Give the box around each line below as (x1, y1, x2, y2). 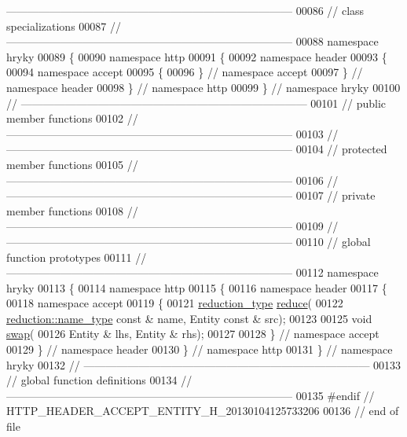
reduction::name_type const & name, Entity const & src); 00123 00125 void (6, 310, 372, 326)
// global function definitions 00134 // (6, 372, 192, 388)
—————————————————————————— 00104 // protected (6, 141, 387, 157)
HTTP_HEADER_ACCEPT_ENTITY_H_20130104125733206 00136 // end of (6, 402, 399, 419)
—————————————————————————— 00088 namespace (6, 33, 379, 50)
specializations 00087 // (6, 17, 121, 34)
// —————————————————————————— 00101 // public (6, 94, 387, 111)
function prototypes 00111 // (6, 248, 147, 265)
